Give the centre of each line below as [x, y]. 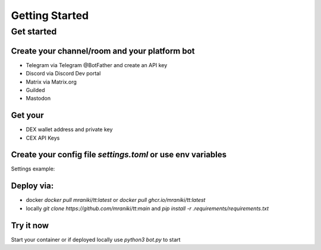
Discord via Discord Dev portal [63, 74]
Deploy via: [32, 186]
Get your [27, 115]
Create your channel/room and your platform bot [103, 51]
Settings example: [33, 169]
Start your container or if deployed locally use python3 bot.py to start [96, 239]
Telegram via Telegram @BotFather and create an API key [97, 65]
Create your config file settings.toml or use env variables [119, 155]
